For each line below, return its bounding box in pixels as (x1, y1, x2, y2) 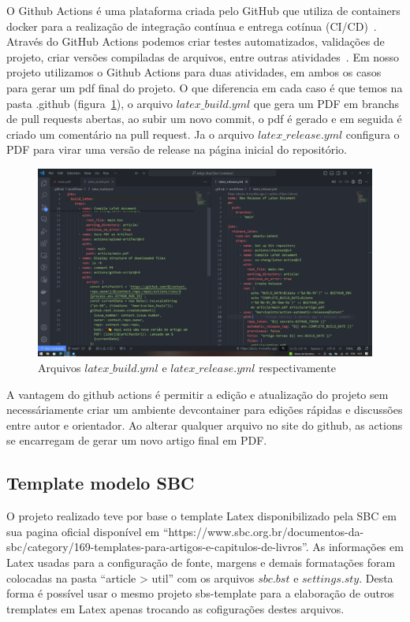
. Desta (359, 569, 393, 586)
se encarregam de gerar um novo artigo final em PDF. (6, 432, 267, 449)
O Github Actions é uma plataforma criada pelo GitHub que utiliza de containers (6, 2, 401, 18)
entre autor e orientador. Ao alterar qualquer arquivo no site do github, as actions (6, 416, 403, 433)
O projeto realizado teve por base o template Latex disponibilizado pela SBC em (6, 508, 397, 524)
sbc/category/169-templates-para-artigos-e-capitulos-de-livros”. (6, 538, 309, 555)
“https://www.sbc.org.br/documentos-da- (162, 523, 364, 539)
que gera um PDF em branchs (253, 95, 400, 111)
